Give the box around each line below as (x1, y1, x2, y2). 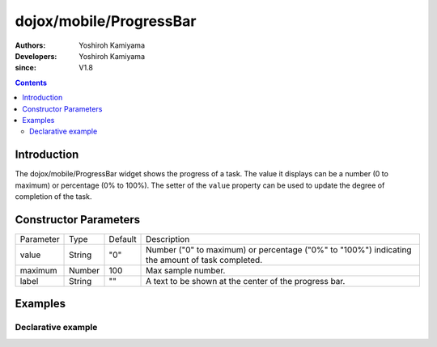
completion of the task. (15, 191, 92, 201)
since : (15, 63, 36, 73)
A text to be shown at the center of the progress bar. (146, 275, 346, 286)
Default (108, 233, 137, 244)
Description (146, 233, 190, 244)
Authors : (15, 40, 46, 50)
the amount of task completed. (146, 254, 263, 265)
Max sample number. (146, 264, 226, 276)
